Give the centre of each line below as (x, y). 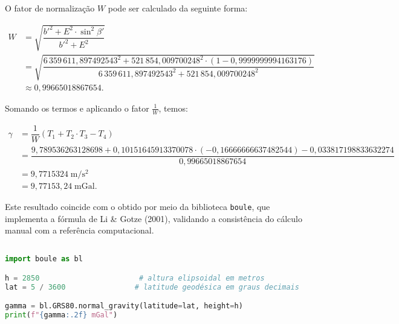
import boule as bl (44, 259)
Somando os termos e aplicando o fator (77, 108)
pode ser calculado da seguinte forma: (178, 8)
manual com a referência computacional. (79, 230)
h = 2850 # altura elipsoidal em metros (135, 278)
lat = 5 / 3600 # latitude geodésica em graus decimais (152, 287)
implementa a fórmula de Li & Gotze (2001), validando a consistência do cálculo (154, 218)
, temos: (173, 108)
